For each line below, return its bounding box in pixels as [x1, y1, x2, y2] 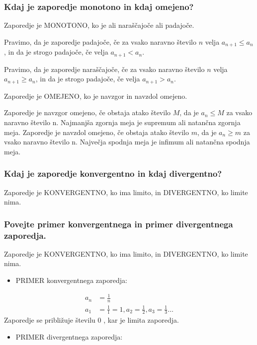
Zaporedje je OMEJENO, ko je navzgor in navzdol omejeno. [4, 90, 187, 101]
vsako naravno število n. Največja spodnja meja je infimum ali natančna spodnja [4, 137, 250, 147]
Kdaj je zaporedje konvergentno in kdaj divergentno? [4, 167, 222, 180]
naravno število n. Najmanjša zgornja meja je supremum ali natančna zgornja [4, 117, 241, 127]
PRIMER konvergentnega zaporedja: [15, 275, 127, 285]
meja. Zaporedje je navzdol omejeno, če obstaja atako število [4, 127, 189, 137]
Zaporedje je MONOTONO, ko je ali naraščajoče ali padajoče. [4, 20, 194, 30]
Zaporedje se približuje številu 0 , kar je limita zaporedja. [4, 315, 179, 325]
